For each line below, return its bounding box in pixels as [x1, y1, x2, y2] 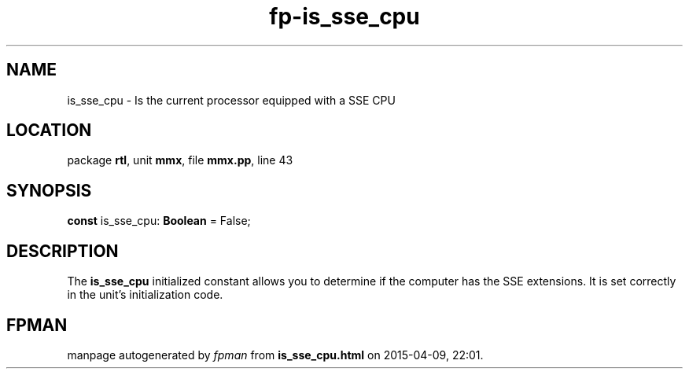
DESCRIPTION [6, 241, 119, 261]
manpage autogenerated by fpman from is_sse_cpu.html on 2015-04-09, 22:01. [67, 347, 484, 362]
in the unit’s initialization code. [67, 288, 223, 302]
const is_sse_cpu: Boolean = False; [67, 214, 251, 228]
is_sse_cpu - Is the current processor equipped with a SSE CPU [67, 93, 396, 107]
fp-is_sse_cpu [269, 3, 420, 30]
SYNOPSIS [6, 180, 92, 200]
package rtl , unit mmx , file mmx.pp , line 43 [67, 153, 293, 167]
